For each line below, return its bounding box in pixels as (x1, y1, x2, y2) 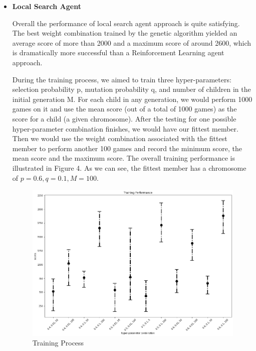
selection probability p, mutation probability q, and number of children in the (12, 84, 251, 94)
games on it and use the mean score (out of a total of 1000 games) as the (12, 103, 237, 114)
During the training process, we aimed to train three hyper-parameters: (12, 74, 231, 84)
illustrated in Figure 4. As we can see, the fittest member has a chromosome (12, 162, 246, 173)
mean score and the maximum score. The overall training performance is (12, 153, 235, 163)
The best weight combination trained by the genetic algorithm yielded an (12, 28, 237, 38)
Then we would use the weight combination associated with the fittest (12, 133, 227, 144)
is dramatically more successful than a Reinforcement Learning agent (12, 47, 224, 58)
